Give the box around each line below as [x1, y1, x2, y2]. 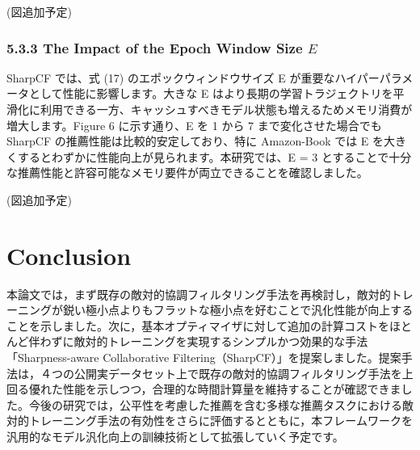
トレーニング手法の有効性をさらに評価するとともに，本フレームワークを [28, 412, 413, 429]
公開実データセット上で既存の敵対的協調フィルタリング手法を [73, 364, 402, 381]
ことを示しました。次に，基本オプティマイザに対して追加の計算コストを [6, 317, 390, 334]
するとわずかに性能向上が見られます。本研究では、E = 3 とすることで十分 [17, 148, 412, 165]
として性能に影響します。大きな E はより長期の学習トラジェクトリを [28, 85, 393, 102]
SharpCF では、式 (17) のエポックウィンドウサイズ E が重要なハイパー [6, 69, 380, 86]
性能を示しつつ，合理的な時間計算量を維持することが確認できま [62, 381, 401, 397]
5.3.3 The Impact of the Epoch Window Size [6, 37, 303, 57]
